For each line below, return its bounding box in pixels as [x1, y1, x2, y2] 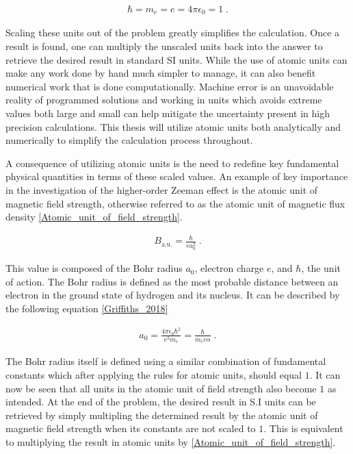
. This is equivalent [263, 421, 343, 436]
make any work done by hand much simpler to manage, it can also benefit [5, 66, 316, 80]
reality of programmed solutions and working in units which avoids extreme [5, 92, 322, 107]
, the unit [301, 261, 341, 275]
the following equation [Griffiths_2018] [5, 301, 168, 315]
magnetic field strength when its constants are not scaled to [5, 421, 256, 436]
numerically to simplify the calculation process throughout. [5, 133, 253, 147]
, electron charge [194, 261, 264, 275]
